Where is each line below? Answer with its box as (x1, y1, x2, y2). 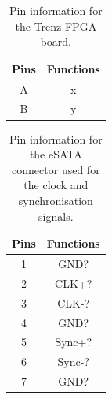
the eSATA (29, 146, 82, 162)
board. (40, 33, 72, 50)
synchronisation (18, 192, 93, 208)
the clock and (23, 177, 89, 193)
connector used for (12, 161, 100, 177)
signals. (38, 207, 74, 224)
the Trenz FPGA (15, 17, 97, 34)
